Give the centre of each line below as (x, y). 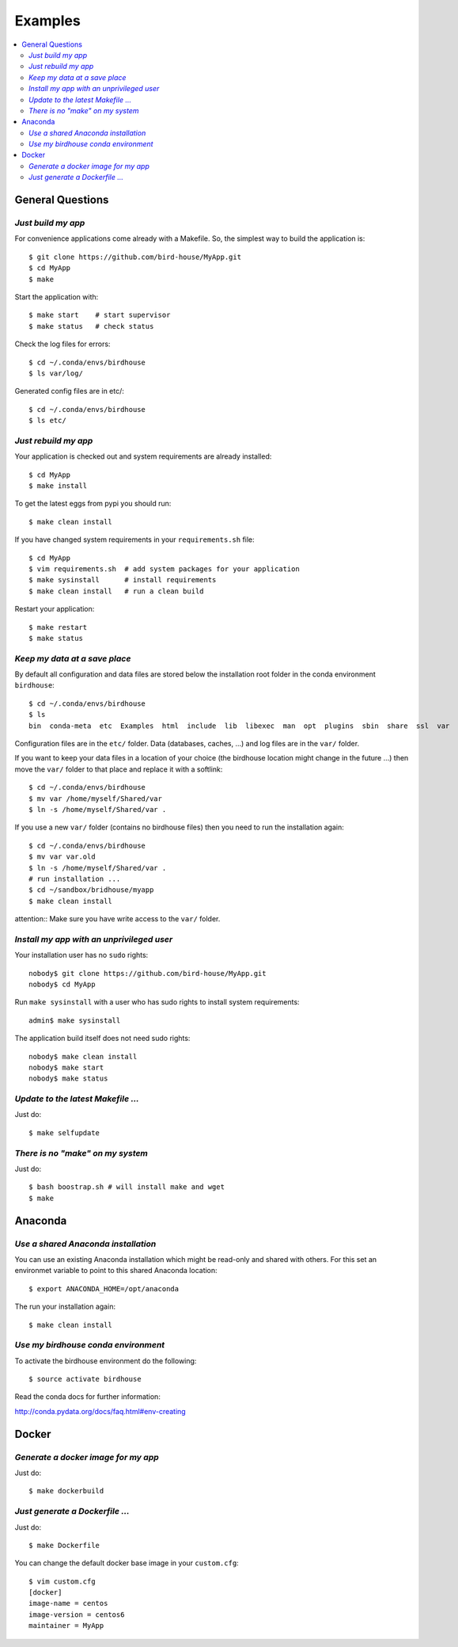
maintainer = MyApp (66, 1626)
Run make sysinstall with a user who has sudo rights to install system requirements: (157, 1002)
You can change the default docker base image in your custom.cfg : (127, 1563)
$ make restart (58, 627)
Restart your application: (55, 609)
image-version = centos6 (77, 1615)
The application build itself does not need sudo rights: (102, 1039)
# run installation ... (75, 879)
